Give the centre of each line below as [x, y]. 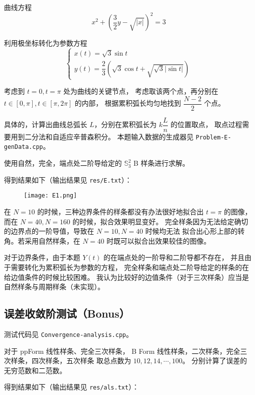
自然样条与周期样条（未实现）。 [54, 287]
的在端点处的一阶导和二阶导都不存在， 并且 [174, 257]
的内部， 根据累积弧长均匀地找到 [128, 103]
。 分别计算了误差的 [215, 361]
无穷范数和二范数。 [35, 370]
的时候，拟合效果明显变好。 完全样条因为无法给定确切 [160, 221]
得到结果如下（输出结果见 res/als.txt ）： [72, 387]
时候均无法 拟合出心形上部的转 [195, 231]
